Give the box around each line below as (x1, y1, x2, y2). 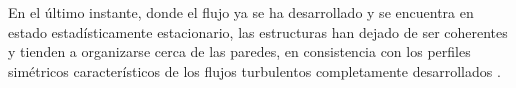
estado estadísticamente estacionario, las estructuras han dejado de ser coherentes (8, 21, 508, 42)
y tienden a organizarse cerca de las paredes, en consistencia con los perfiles (8, 41, 471, 62)
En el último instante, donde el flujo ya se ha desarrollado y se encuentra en (8, 2, 474, 22)
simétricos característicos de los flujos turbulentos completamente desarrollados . (8, 60, 501, 81)
